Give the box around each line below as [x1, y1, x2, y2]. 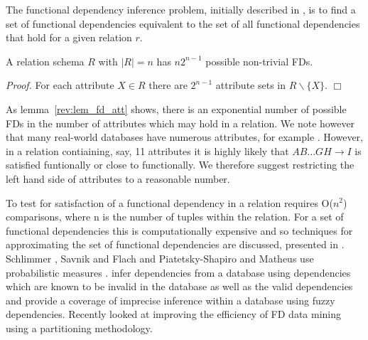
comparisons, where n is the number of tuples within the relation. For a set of [6, 209, 344, 224]
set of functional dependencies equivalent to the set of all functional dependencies [6, 16, 360, 31]
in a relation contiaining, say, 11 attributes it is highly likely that [6, 143, 289, 158]
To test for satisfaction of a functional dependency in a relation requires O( [6, 195, 333, 210]
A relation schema [6, 53, 85, 68]
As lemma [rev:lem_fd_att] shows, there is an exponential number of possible [6, 101, 347, 116]
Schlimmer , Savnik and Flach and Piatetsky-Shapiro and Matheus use [6, 250, 314, 265]
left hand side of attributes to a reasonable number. [6, 171, 230, 186]
